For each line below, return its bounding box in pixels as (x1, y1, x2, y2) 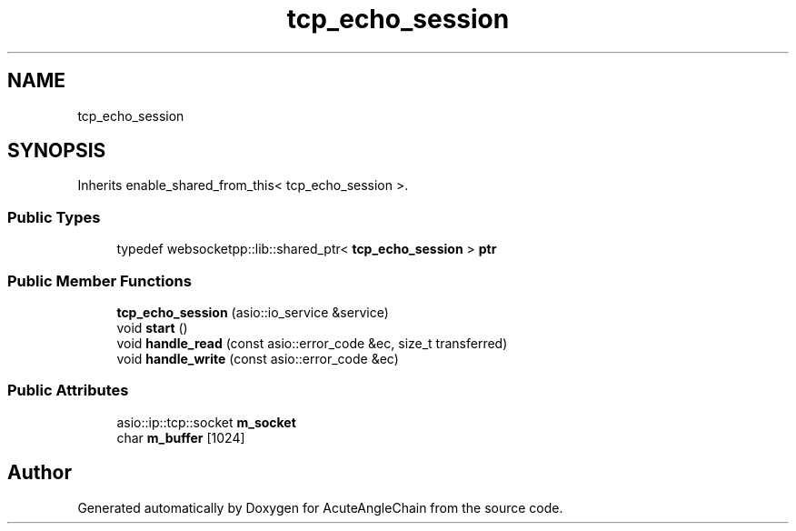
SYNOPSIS (7, 139, 106, 163)
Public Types (7, 207, 101, 226)
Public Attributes (7, 381, 129, 400)
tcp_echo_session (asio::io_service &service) (116, 304, 389, 320)
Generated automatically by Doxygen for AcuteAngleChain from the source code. (77, 499, 563, 516)
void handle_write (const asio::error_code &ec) (116, 350, 399, 366)
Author (7, 461, 72, 485)
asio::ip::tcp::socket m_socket (116, 414, 296, 430)
